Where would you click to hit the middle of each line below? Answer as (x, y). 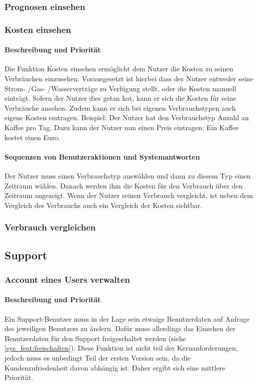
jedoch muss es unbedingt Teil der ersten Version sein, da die (98, 358)
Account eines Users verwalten (67, 279)
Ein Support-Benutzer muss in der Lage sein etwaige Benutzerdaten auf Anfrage (127, 318)
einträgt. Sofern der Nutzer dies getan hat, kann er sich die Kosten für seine (121, 98)
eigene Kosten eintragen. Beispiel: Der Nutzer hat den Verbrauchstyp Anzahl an (127, 117)
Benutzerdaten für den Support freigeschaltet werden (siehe (95, 338)
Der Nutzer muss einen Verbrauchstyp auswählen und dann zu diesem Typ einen (128, 176)
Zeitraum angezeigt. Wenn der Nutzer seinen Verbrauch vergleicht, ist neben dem (129, 195)
